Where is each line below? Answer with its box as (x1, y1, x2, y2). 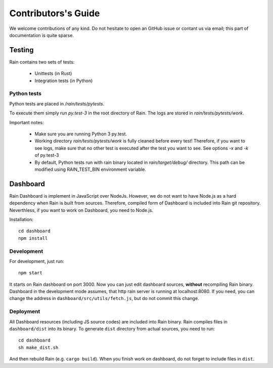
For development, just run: (9, 258, 64, 264)
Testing (9, 46, 34, 54)
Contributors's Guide (9, 8, 100, 19)
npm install (18, 235, 48, 241)
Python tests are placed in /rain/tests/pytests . (9, 100, 105, 106)
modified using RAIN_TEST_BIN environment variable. (34, 166, 147, 172)
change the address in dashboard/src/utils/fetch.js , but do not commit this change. (9, 296, 199, 302)
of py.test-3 (34, 152, 59, 158)
